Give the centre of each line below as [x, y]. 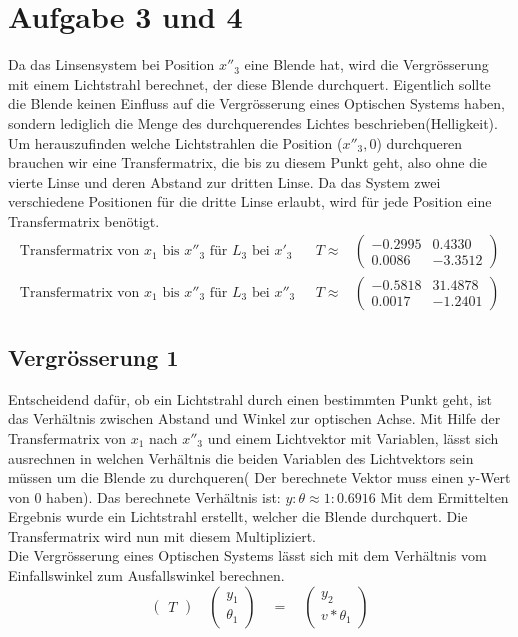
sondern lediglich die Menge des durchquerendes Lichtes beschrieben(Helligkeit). [253, 122]
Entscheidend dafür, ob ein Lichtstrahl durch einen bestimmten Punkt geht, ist [250, 398]
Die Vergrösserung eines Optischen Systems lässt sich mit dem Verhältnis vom [247, 555]
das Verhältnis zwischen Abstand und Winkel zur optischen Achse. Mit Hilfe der [254, 418]
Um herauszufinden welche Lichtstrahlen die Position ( [175, 142]
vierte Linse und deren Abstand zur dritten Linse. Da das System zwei [224, 181]
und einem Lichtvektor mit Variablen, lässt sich [353, 437]
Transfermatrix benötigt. [84, 220]
